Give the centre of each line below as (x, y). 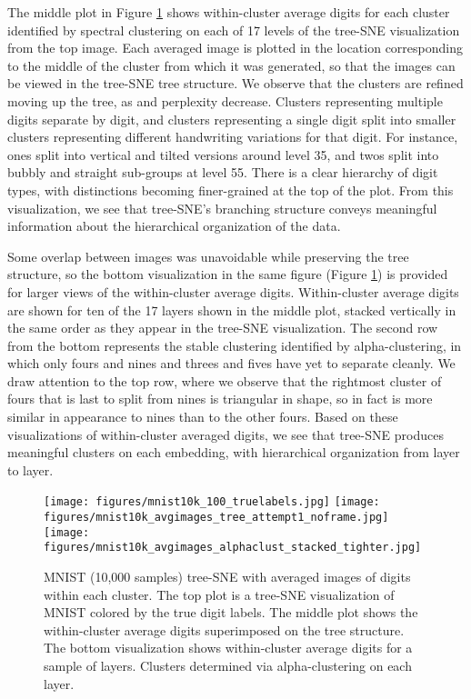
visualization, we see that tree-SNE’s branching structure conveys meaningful (222, 208)
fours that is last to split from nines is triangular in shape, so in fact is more (220, 399)
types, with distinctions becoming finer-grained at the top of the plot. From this (230, 190)
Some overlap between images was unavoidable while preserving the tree (208, 256)
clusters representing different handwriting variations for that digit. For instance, (233, 137)
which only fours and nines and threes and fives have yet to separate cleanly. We (231, 363)
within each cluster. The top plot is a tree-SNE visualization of (219, 594)
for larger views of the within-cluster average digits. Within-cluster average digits (233, 291)
